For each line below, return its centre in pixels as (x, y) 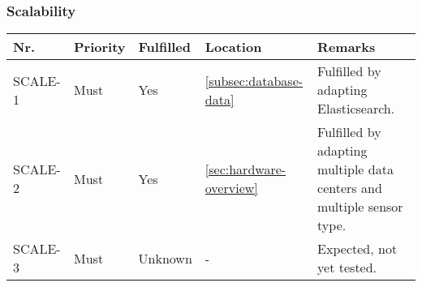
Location (233, 47)
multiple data (355, 169)
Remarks (347, 47)
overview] (231, 188)
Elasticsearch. (356, 109)
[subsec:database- (254, 80)
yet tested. (347, 268)
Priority (100, 47)
